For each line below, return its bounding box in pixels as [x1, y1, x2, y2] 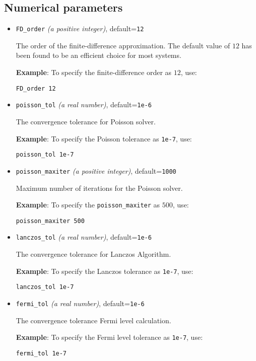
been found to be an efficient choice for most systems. [16, 50, 181, 60]
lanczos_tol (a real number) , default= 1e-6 [16, 232, 152, 242]
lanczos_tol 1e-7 [16, 283, 74, 291]
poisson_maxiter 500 [16, 217, 85, 225]
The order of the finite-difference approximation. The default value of [16, 40, 230, 50]
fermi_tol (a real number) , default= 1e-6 [16, 298, 145, 308]
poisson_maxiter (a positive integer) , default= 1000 [16, 165, 176, 176]
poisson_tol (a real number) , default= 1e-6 [16, 99, 152, 110]
